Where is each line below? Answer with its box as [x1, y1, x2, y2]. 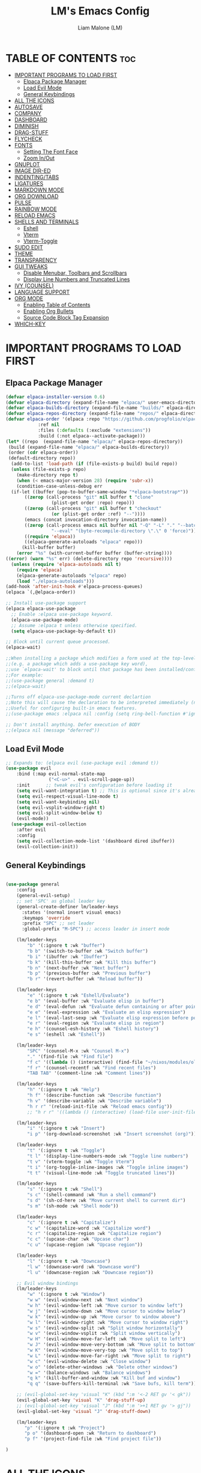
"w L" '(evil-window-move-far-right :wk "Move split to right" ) [27, 1353, 191, 1359]
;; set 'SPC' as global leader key [16, 898, 106, 904]
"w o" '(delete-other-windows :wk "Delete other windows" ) [27, 1364, 178, 1370]
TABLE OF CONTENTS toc [5, 51, 136, 65]
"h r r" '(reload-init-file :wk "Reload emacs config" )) [27, 1104, 172, 1110]
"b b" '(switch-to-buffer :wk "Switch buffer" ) [27, 948, 148, 954]
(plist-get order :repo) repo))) [51, 500, 135, 506]
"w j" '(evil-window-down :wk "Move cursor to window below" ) [27, 1308, 186, 1314]
